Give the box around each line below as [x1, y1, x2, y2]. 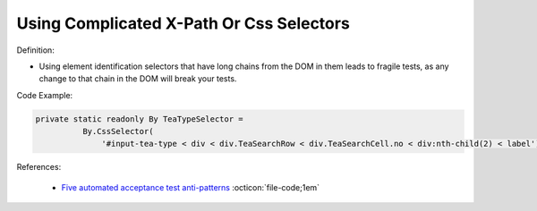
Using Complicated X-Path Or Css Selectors [16, 13, 351, 33]
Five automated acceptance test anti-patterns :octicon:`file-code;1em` [61, 181, 320, 192]
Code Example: [16, 89, 73, 100]
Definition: [16, 45, 55, 55]
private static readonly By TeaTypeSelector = [35, 114, 243, 124]
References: [16, 162, 62, 173]
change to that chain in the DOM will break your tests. [38, 73, 237, 84]
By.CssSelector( [81, 126, 154, 137]
